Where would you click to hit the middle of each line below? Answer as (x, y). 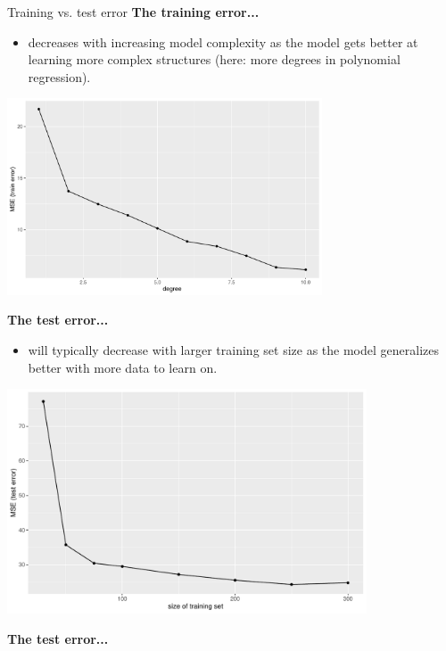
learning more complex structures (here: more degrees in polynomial (214, 59)
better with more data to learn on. (123, 367)
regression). (59, 76)
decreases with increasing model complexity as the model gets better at (223, 41)
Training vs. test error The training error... (133, 12)
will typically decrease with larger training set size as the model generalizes (233, 350)
